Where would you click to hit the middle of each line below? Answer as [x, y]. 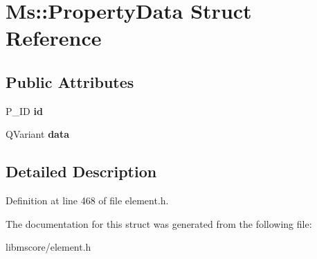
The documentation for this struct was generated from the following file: [159, 223]
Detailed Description [81, 171]
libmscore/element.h [48, 247]
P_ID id [24, 110]
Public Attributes [70, 81]
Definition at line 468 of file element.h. [87, 200]
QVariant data [37, 134]
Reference [54, 38]
